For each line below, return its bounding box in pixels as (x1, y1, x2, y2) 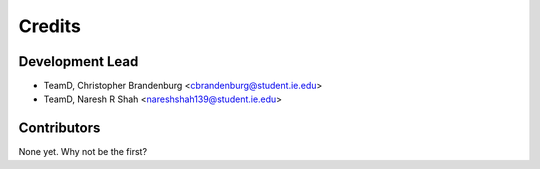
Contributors (18, 120, 101, 137)
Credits (18, 15, 82, 37)
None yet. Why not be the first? (18, 146, 148, 158)
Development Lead (18, 53, 139, 70)
